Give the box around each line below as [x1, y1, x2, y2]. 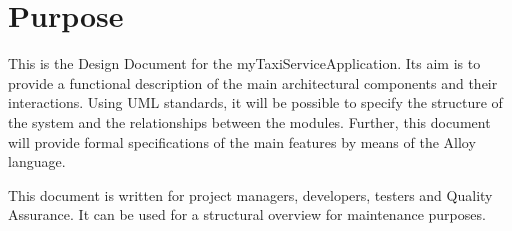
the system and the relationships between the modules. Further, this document [8, 111, 491, 132]
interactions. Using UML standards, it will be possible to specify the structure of [8, 92, 503, 113]
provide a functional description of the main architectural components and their [8, 72, 498, 93]
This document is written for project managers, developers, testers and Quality [8, 184, 493, 205]
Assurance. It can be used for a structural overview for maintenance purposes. [8, 204, 486, 225]
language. [8, 151, 66, 172]
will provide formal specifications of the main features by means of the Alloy [8, 131, 476, 152]
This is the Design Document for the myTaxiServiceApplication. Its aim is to [8, 53, 481, 74]
